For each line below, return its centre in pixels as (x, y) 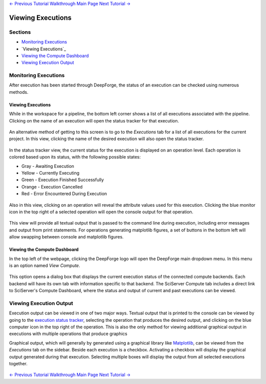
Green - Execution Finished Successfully (63, 180)
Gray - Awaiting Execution (48, 166)
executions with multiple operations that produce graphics (68, 334)
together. (18, 363)
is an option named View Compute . (45, 265)
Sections (20, 32)
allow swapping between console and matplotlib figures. (66, 237)
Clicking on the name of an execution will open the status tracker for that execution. (94, 120)
